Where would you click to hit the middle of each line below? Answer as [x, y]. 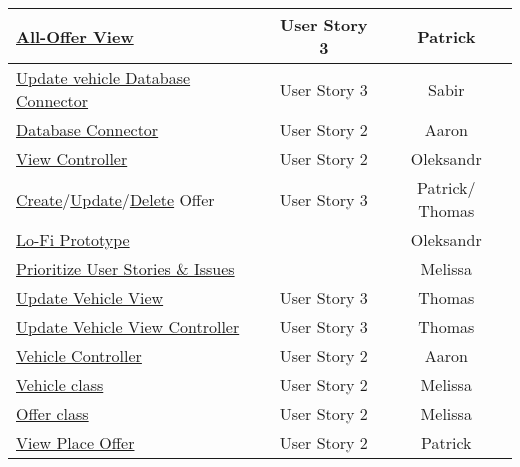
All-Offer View [75, 36]
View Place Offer [75, 442]
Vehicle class [60, 384]
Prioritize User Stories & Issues [125, 268]
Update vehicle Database [103, 77]
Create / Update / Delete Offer [115, 199]
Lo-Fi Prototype [73, 239]
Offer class [52, 413]
